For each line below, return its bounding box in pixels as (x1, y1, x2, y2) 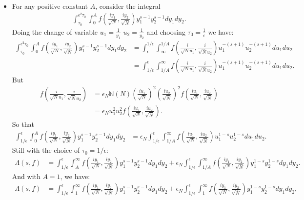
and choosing (146, 26, 185, 37)
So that (12, 119, 34, 129)
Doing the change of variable (12, 26, 98, 37)
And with (12, 171, 41, 181)
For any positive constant (12, 1, 88, 11)
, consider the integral (95, 1, 161, 11)
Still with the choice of (12, 145, 80, 155)
